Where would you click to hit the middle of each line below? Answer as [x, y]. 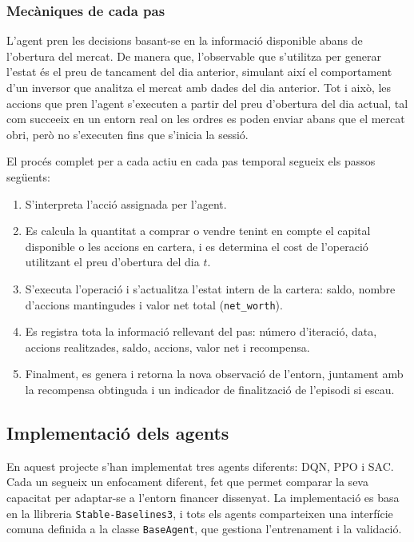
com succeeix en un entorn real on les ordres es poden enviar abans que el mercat [206, 119]
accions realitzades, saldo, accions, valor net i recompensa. [167, 347]
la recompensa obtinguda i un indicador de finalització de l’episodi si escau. [210, 389]
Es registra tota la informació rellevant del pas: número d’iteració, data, [201, 331]
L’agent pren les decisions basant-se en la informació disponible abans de [185, 40]
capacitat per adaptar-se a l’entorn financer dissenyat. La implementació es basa [203, 497]
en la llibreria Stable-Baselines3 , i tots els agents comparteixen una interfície [200, 513]
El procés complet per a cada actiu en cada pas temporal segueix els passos [191, 161]
